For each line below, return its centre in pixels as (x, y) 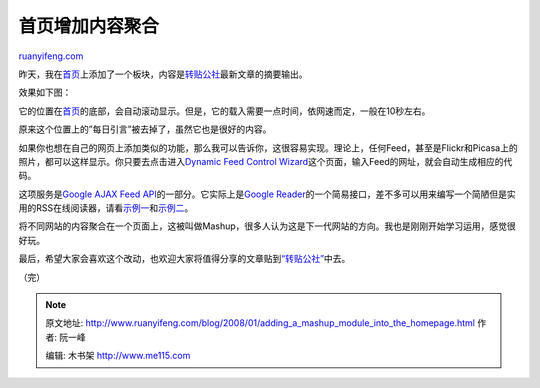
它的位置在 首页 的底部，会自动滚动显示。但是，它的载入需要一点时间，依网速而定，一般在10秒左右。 (224, 111)
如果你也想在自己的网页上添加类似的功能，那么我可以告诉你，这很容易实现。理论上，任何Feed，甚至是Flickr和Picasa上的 (268, 147)
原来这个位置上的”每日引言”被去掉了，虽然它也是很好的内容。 (145, 129)
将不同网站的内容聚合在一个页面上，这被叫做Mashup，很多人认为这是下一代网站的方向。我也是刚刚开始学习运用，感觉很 (267, 226)
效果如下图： (45, 92)
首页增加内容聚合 (89, 26)
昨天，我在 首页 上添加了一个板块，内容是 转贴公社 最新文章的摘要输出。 (163, 74)
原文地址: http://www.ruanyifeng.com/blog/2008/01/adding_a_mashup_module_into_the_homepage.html (260, 323)
